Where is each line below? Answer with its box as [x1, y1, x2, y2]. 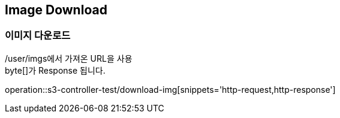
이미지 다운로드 [5, 29, 71, 42]
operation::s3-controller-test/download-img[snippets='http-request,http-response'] [5, 84, 336, 95]
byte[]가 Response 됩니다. [5, 65, 106, 75]
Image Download [5, 2, 107, 17]
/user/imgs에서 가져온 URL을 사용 [5, 53, 133, 63]
